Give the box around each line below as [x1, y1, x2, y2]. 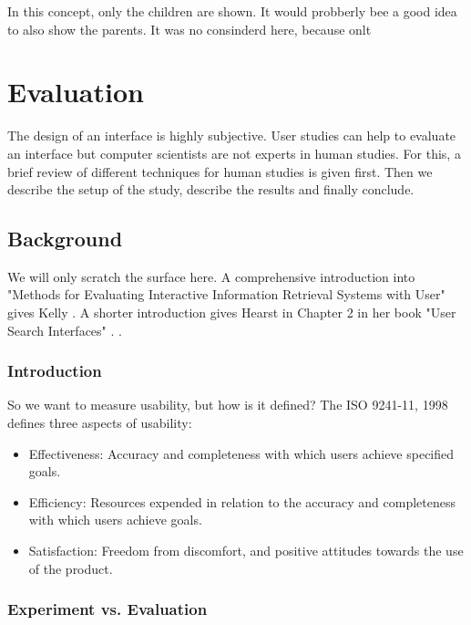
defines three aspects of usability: [7, 413, 192, 432]
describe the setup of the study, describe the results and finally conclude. [7, 180, 415, 199]
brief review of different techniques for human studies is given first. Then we [7, 161, 433, 181]
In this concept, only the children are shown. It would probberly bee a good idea [7, 2, 457, 20]
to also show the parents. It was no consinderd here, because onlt [7, 19, 372, 38]
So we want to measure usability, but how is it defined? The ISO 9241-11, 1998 [7, 395, 448, 414]
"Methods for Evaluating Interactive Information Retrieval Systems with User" [7, 285, 445, 304]
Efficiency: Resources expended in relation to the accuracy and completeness [28, 492, 456, 511]
